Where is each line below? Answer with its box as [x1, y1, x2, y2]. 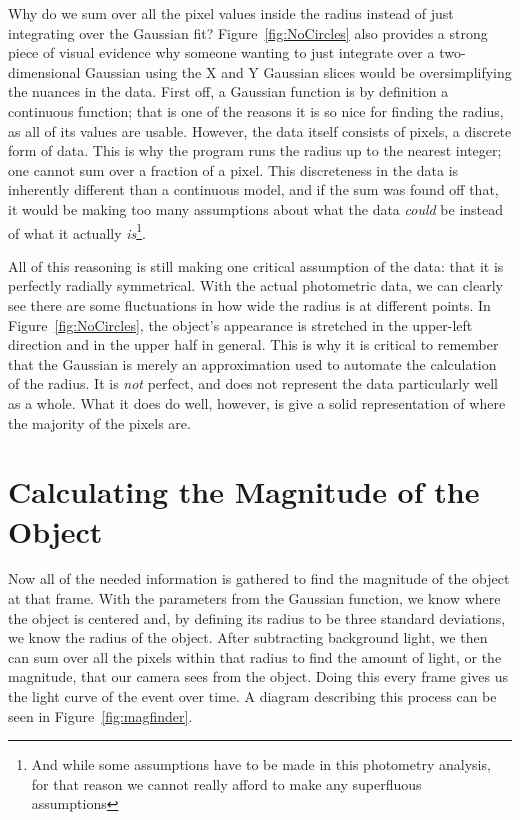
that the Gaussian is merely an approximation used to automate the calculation [8, 353, 497, 374]
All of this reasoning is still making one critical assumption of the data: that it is [8, 255, 504, 276]
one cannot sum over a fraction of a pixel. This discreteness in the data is [8, 159, 459, 180]
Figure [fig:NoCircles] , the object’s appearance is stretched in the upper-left [8, 314, 473, 335]
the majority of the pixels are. [8, 412, 191, 433]
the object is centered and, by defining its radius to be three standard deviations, [8, 607, 506, 628]
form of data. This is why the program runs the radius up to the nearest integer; [8, 140, 502, 161]
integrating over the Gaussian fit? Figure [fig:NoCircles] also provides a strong [8, 22, 488, 43]
